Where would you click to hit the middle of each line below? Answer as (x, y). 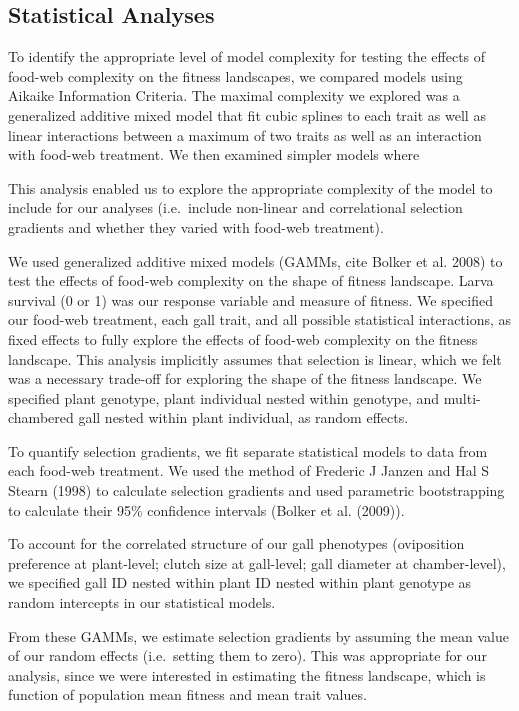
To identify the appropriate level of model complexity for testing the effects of (247, 56)
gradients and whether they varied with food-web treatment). (196, 226)
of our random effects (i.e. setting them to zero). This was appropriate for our (247, 655)
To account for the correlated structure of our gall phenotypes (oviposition (236, 543)
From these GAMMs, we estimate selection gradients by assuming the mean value (258, 635)
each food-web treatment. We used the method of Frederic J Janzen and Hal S (249, 470)
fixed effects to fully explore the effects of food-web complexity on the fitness (243, 338)
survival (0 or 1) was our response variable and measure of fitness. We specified (250, 299)
